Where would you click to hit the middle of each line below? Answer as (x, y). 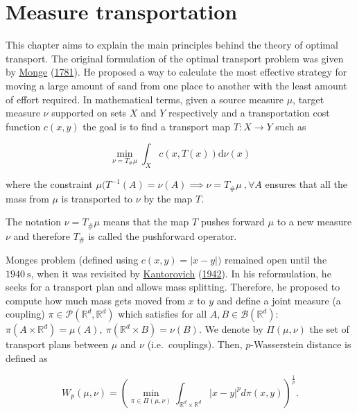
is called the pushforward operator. (163, 235)
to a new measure (314, 222)
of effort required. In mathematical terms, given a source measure (145, 99)
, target (308, 99)
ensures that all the (306, 184)
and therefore (42, 235)
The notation (34, 222)
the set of (329, 329)
